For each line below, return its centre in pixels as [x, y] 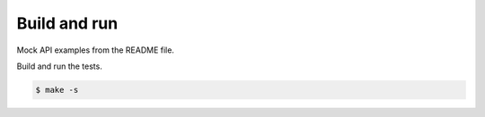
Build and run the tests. [59, 66]
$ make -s [57, 90]
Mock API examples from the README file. [96, 50]
